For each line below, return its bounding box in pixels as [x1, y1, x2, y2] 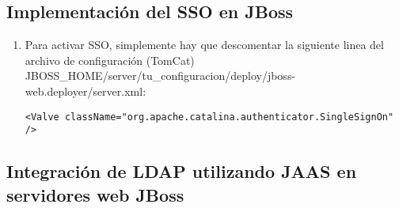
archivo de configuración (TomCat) [25, 51, 195, 68]
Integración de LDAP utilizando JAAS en [6, 159, 357, 183]
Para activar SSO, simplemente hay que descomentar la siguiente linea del [25, 36, 384, 53]
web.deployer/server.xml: [25, 82, 146, 99]
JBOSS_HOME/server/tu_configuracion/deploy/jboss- [25, 67, 296, 84]
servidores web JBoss [6, 182, 184, 206]
